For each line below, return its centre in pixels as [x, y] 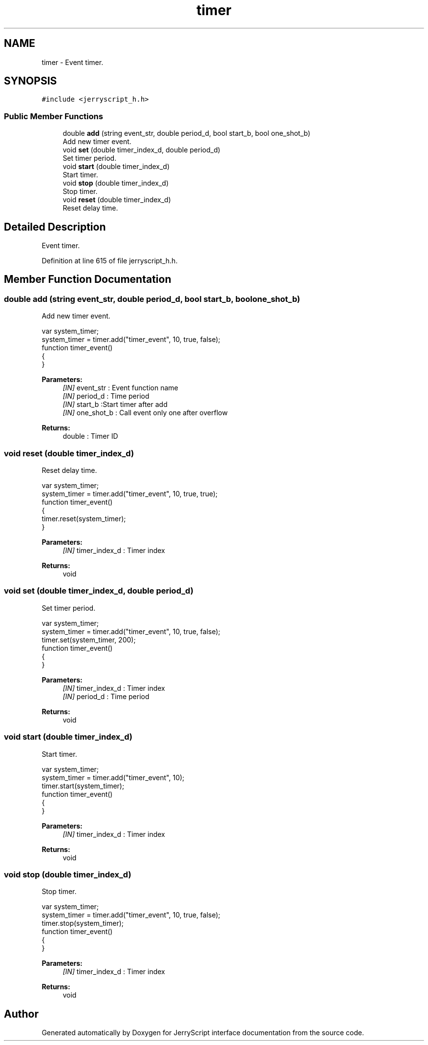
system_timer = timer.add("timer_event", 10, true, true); [130, 494]
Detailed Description [55, 227]
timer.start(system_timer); [83, 786]
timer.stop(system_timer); [83, 923]
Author [21, 1014]
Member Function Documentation [88, 279]
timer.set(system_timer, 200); [89, 640]
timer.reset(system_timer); [84, 519]
